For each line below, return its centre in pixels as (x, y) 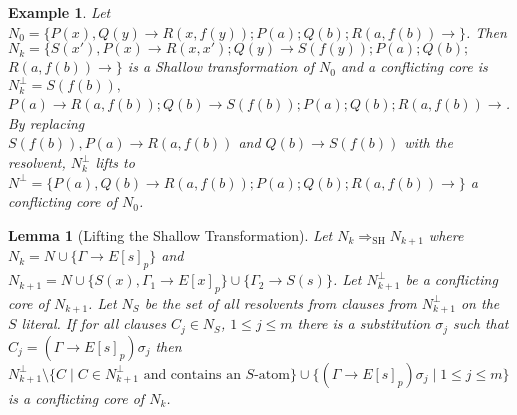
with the (428, 142)
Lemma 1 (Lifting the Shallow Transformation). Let (170, 234)
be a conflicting (451, 279)
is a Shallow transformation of (220, 66)
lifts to (115, 162)
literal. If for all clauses (93, 323)
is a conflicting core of (76, 397)
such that (481, 323)
